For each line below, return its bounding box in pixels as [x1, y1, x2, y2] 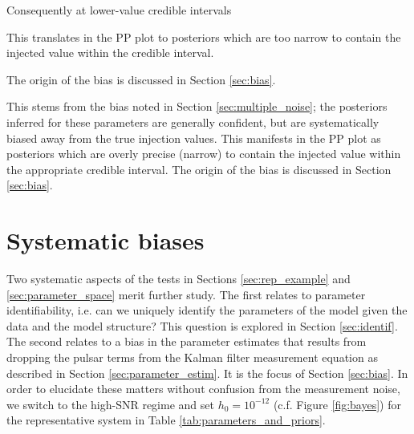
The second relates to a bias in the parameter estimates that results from [6, 333, 367, 350]
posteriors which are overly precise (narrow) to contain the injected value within [6, 145, 401, 162]
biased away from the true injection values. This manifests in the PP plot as [6, 129, 381, 146]
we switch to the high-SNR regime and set [6, 395, 214, 412]
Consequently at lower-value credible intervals [6, 2, 232, 18]
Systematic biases [6, 224, 205, 257]
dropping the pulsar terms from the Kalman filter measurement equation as [6, 349, 378, 366]
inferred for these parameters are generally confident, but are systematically [6, 113, 379, 130]
